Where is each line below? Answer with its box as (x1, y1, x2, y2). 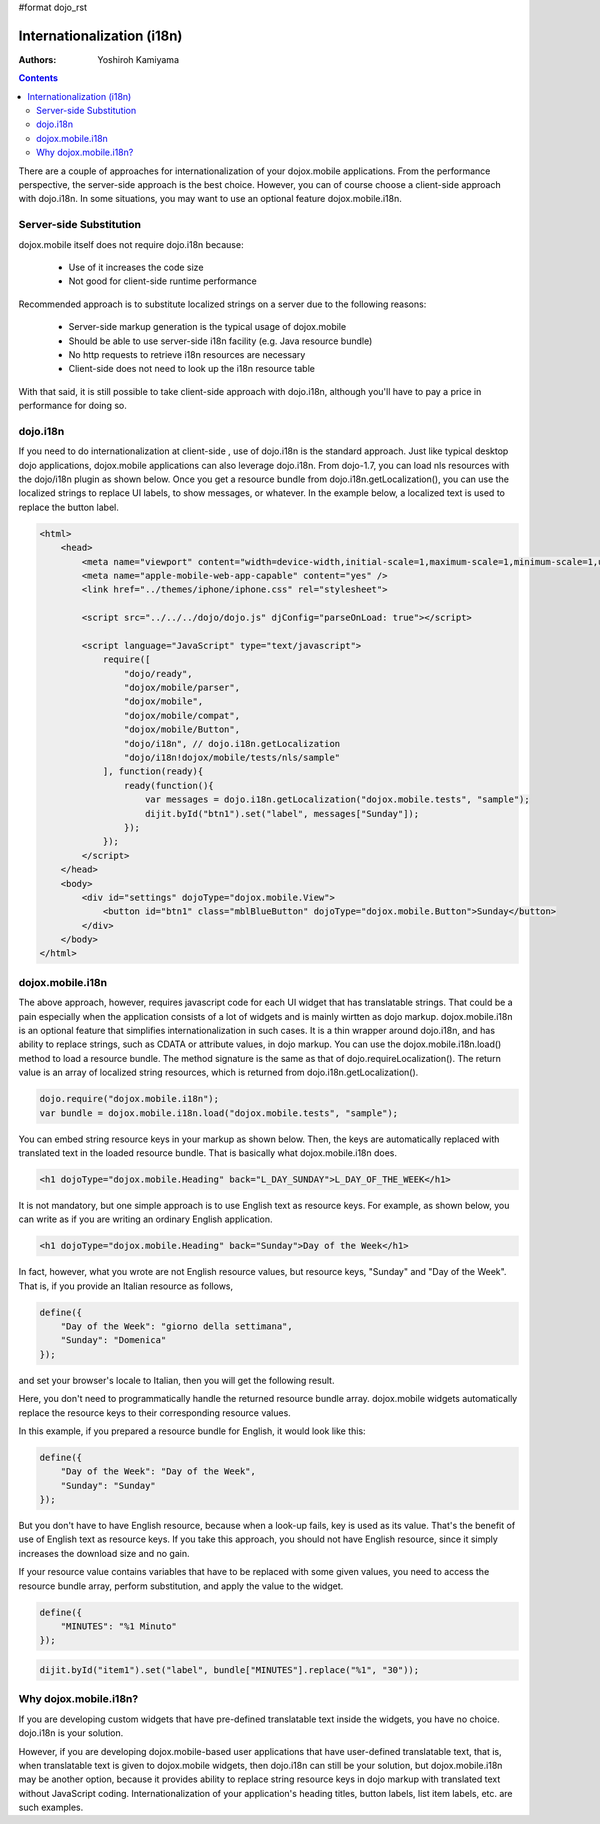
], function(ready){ (102, 766, 204, 777)
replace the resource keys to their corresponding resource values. (18, 1406, 292, 1419)
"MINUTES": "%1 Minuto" (60, 1621, 177, 1632)
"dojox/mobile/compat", (123, 710, 240, 721)
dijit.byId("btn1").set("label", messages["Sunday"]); (145, 808, 420, 819)
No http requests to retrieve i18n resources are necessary (68, 348, 306, 360)
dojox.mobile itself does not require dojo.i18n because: (18, 238, 244, 250)
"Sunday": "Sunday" (60, 1480, 157, 1491)
